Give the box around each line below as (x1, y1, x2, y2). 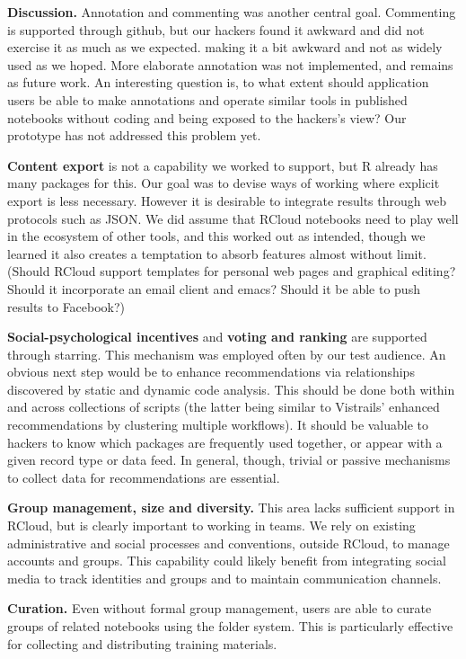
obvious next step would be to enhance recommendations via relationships (7, 362, 415, 381)
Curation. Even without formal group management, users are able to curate (7, 599, 432, 618)
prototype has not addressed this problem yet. (7, 126, 261, 145)
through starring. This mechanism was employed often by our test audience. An (7, 344, 446, 363)
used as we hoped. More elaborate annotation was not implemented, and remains (7, 55, 453, 74)
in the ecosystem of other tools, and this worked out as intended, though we (7, 227, 426, 245)
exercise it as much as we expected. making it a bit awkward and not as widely (7, 38, 443, 57)
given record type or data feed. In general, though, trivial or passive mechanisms (7, 450, 451, 469)
